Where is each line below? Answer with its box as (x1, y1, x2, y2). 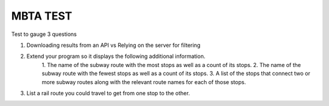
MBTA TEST (11, 9, 73, 23)
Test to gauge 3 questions (11, 30, 77, 38)
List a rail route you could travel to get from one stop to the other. (26, 89, 190, 97)
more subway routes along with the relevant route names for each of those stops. (41, 78, 246, 85)
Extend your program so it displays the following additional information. (26, 52, 205, 60)
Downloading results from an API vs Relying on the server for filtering (26, 41, 200, 49)
